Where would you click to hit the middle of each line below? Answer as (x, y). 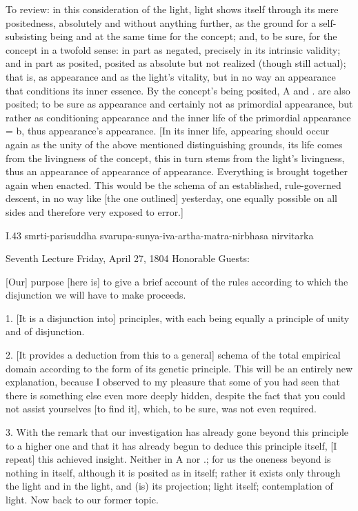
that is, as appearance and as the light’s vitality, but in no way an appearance (171, 76)
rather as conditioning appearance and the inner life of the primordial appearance (178, 117)
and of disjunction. (45, 331)
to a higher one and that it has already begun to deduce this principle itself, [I (171, 445)
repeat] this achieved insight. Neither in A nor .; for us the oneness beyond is (168, 459)
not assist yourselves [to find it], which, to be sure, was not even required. (161, 409)
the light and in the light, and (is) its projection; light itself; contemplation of (169, 486)
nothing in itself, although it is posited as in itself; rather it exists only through (173, 472)
